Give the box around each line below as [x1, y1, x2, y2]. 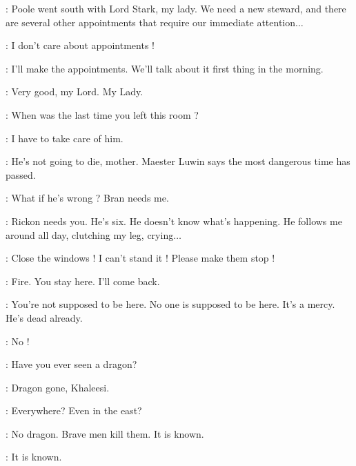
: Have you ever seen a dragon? [6, 357, 137, 371]
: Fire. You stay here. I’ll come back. [6, 273, 160, 288]
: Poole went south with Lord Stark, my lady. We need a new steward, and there [6, 1, 346, 15]
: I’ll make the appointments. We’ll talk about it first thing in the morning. [6, 61, 324, 75]
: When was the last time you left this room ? [6, 107, 199, 122]
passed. [6, 167, 36, 182]
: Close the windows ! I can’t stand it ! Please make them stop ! [6, 251, 275, 265]
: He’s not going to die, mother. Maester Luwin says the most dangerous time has [6, 154, 350, 168]
